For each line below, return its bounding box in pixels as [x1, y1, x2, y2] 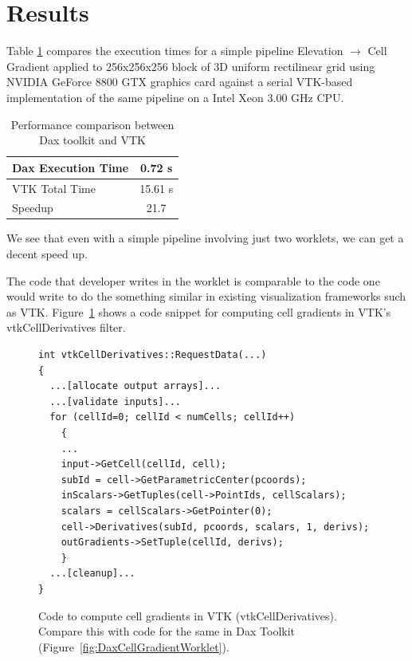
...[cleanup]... [49, 568, 135, 580]
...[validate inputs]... [49, 395, 181, 407]
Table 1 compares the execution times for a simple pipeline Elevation [6, 42, 343, 59]
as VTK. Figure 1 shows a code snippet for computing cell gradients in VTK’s [6, 303, 391, 320]
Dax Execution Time [12, 159, 129, 175]
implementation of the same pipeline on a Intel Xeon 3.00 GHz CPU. [6, 89, 344, 105]
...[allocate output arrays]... [49, 380, 222, 392]
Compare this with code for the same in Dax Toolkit [38, 623, 296, 639]
